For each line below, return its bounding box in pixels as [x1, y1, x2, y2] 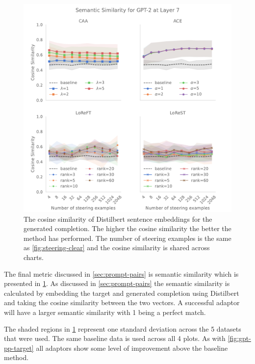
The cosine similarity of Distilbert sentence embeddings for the [24, 213, 212, 224]
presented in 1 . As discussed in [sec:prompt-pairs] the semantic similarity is [4, 278, 230, 288]
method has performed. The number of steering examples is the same [24, 233, 231, 243]
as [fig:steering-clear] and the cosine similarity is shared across [24, 242, 210, 253]
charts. [24, 252, 44, 262]
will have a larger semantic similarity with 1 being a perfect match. [4, 307, 206, 317]
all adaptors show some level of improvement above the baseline [36, 342, 228, 353]
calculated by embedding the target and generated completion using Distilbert [4, 287, 239, 298]
